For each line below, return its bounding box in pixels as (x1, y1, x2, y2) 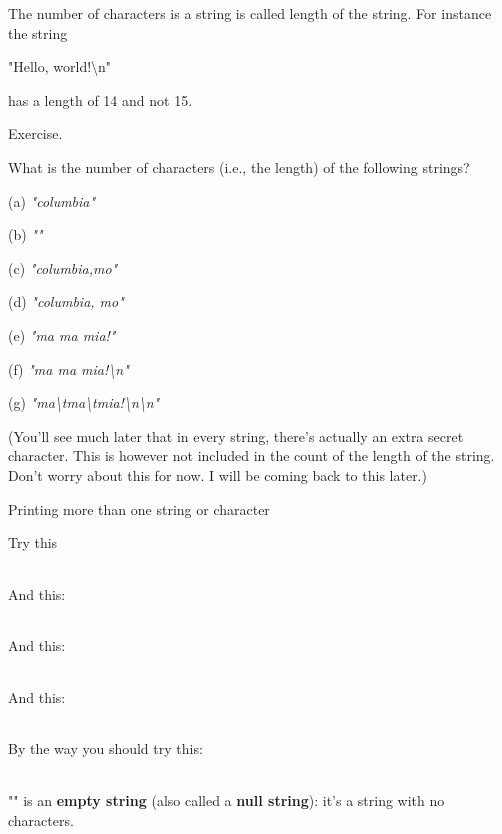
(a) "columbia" (8, 190, 96, 211)
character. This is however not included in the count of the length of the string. (8, 445, 495, 466)
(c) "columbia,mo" (8, 257, 118, 278)
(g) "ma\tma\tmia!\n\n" (8, 392, 160, 413)
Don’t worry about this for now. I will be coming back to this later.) (8, 464, 427, 485)
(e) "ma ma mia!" (8, 324, 116, 345)
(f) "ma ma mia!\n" (8, 358, 129, 379)
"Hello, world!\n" (8, 56, 112, 77)
